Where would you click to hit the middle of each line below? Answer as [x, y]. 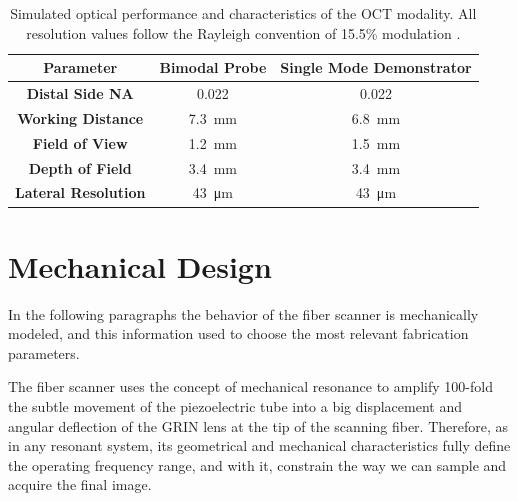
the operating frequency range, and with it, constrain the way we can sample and [257, 464]
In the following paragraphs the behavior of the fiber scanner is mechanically [243, 313]
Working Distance [80, 117]
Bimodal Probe [213, 67]
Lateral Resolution [80, 192]
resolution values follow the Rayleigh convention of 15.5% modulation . [243, 32]
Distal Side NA [80, 93]
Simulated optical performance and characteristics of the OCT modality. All [243, 13]
